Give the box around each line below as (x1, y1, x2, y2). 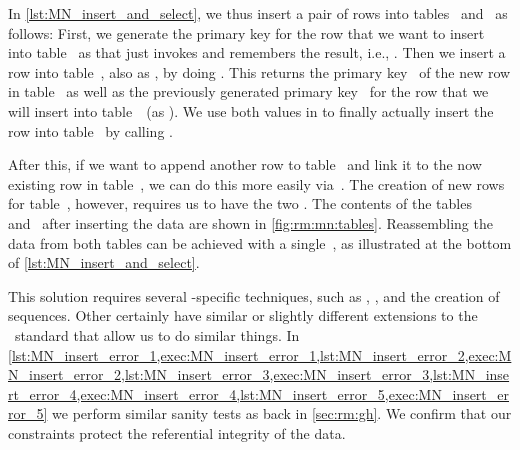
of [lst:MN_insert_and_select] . (8, 252, 200, 273)
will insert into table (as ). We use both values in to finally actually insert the (8, 100, 494, 121)
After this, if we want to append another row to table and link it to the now (8, 154, 482, 175)
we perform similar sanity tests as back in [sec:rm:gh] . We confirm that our (52, 403, 512, 424)
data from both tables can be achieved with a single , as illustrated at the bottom (8, 232, 512, 253)
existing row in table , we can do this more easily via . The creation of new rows (8, 173, 505, 194)
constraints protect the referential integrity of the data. (8, 422, 346, 443)
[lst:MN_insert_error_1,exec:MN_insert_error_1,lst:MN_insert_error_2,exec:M (8, 344, 512, 365)
